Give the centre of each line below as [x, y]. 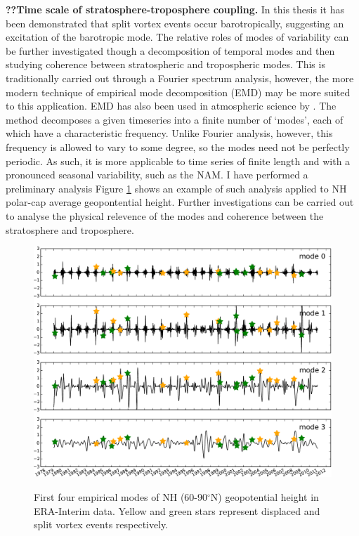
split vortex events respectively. [101, 524]
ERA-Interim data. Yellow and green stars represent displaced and [177, 510]
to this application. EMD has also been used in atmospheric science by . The [171, 106]
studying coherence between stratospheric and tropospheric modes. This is [165, 64]
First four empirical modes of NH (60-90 [121, 497]
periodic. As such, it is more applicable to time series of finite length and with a [178, 161]
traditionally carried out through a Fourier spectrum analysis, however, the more [180, 78]
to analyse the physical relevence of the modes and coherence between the [165, 215]
